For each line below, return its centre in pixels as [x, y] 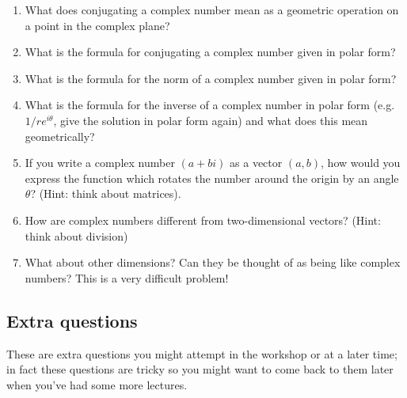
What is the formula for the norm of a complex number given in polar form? [211, 78]
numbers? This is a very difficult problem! [127, 277]
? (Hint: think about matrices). [106, 193]
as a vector [256, 163]
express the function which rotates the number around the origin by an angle [212, 178]
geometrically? [60, 136]
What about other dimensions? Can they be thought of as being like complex [213, 262]
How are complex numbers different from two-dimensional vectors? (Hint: [203, 220]
